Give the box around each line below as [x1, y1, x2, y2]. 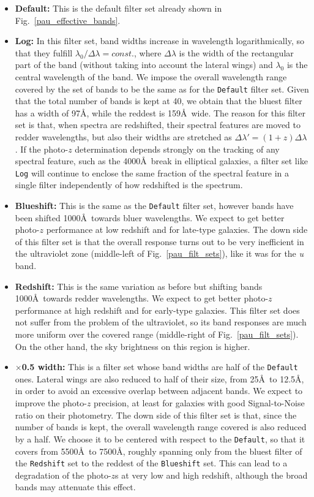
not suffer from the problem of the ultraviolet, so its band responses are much [15, 316, 307, 328]
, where [134, 46, 162, 59]
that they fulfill [15, 46, 73, 59]
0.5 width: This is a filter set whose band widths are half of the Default [21, 360, 298, 373]
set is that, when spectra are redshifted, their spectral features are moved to [15, 118, 301, 131]
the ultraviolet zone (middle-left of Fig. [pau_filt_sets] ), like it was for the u [15, 247, 304, 260]
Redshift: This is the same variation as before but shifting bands [15, 279, 263, 292]
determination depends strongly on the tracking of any [75, 142, 280, 155]
